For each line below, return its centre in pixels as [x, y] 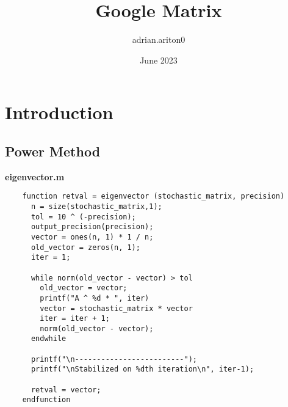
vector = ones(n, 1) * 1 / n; [92, 237]
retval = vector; [66, 390]
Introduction [59, 112]
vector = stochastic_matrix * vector [116, 308]
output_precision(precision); [92, 227]
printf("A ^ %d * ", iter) [95, 298]
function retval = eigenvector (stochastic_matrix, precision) [153, 196]
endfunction [46, 400]
